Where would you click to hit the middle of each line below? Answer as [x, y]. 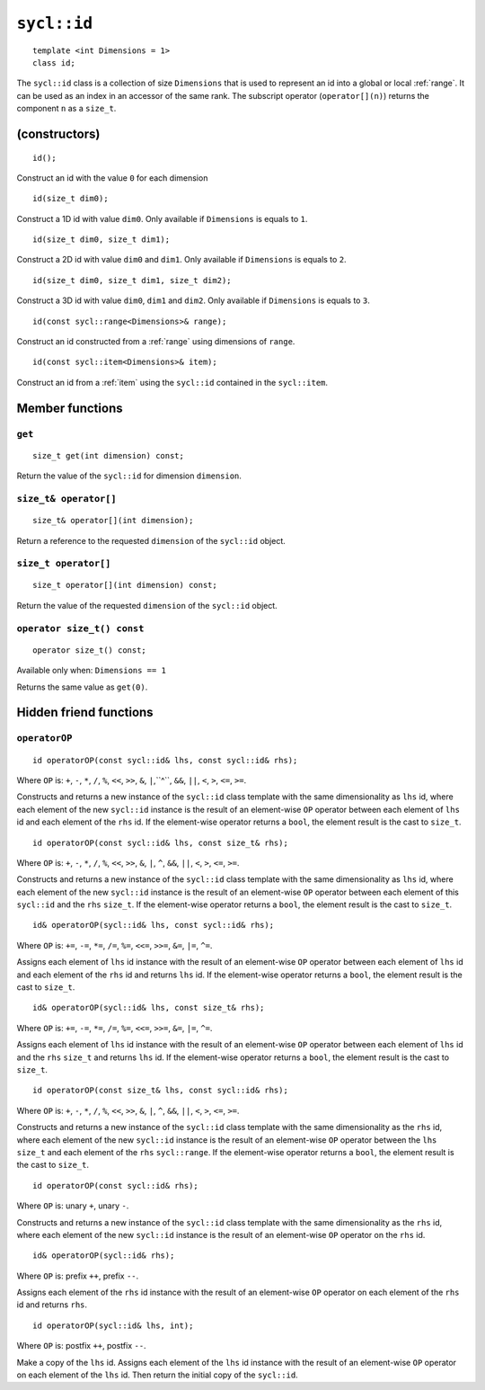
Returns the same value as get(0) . [82, 687]
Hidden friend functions [85, 713]
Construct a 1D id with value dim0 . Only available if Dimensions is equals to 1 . [162, 218]
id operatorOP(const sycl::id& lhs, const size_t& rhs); [161, 842]
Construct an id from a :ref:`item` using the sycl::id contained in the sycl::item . [172, 382]
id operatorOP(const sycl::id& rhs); [116, 1185]
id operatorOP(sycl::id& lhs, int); [113, 1325]
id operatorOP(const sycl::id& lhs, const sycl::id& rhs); [165, 760]
